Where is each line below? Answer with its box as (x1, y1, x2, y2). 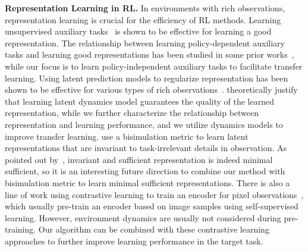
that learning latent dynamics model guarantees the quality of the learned (5, 95, 274, 107)
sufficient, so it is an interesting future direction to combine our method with (5, 165, 285, 177)
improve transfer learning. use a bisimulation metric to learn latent (5, 130, 249, 142)
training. (5, 223, 36, 236)
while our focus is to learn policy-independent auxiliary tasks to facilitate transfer (5, 59, 303, 72)
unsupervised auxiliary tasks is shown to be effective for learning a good (5, 25, 272, 37)
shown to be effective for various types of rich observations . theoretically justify (5, 83, 298, 96)
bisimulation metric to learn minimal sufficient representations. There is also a (5, 176, 290, 189)
